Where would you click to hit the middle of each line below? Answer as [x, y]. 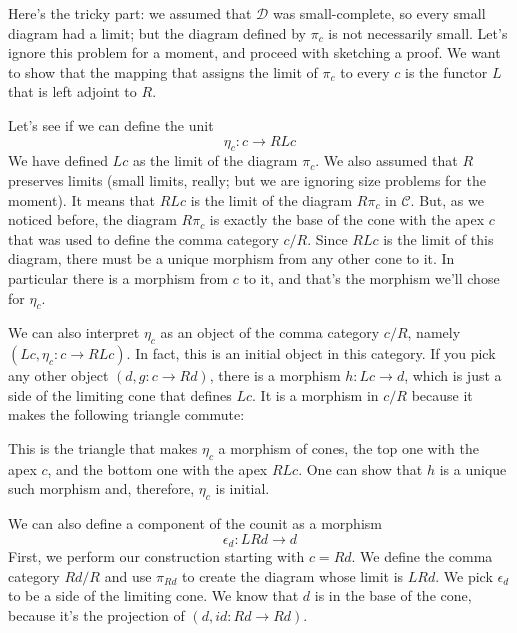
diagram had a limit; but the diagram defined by [157, 32]
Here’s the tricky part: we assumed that [130, 13]
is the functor [446, 71]
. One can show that [360, 468]
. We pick [464, 575]
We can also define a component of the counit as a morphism [195, 523]
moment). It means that [82, 199]
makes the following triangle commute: [126, 414]
